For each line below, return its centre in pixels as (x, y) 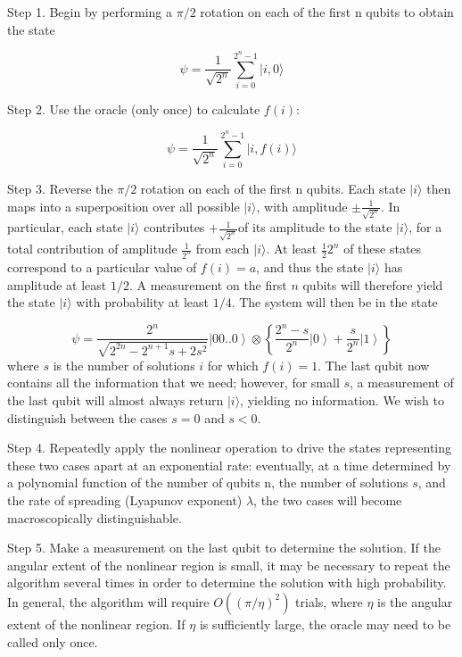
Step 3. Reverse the (60, 189)
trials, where (329, 601)
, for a (425, 227)
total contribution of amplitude (92, 249)
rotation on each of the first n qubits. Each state (273, 189)
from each (223, 249)
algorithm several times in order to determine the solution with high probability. (227, 582)
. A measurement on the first (208, 284)
